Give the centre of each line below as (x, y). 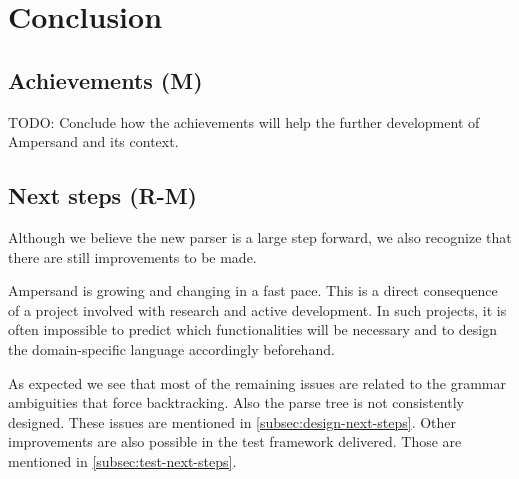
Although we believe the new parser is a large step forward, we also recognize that (260, 236)
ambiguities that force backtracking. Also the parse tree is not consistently (236, 402)
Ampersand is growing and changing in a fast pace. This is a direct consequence (253, 290)
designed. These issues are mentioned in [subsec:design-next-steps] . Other (232, 421)
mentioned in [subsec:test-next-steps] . (122, 460)
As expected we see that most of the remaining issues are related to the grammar (257, 382)
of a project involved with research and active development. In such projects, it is (257, 309)
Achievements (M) (105, 79)
